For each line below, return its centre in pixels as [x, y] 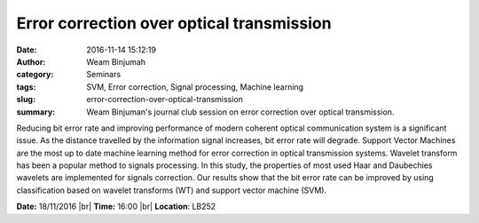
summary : [36, 112]
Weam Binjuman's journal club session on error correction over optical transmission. [240, 112]
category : [35, 75]
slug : [26, 100]
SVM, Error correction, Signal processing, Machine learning [195, 87]
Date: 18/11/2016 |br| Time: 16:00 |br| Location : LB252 [116, 207]
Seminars [104, 75]
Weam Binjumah [116, 61]
